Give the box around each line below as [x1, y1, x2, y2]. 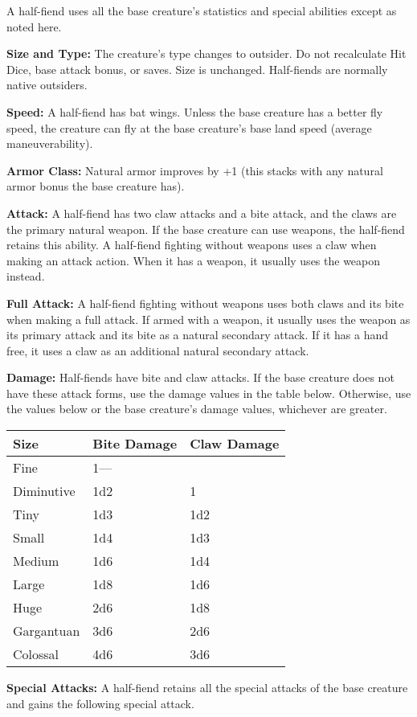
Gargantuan [13, 621, 80, 641]
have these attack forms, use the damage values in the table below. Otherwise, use [6, 384, 411, 401]
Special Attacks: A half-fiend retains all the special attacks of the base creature [6, 679, 408, 696]
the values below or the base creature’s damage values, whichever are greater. [6, 400, 387, 417]
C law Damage [190, 434, 280, 453]
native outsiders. [6, 76, 88, 93]
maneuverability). [6, 135, 93, 152]
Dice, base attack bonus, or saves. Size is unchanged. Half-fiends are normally [6, 60, 388, 77]
